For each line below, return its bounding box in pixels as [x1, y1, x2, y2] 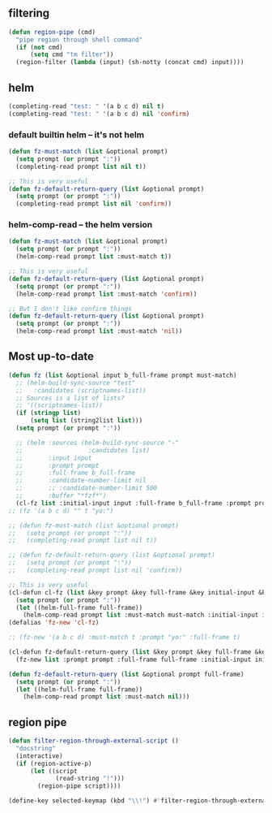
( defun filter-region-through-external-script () [8, 737, 180, 746]
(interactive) [15, 751, 63, 760]
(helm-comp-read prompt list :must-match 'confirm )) [15, 290, 198, 298]
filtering [8, 6, 50, 20]
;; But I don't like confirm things [8, 305, 132, 313]
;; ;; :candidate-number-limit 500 [15, 484, 158, 492]
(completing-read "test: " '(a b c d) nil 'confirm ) [8, 110, 190, 118]
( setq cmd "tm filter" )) [29, 50, 114, 59]
